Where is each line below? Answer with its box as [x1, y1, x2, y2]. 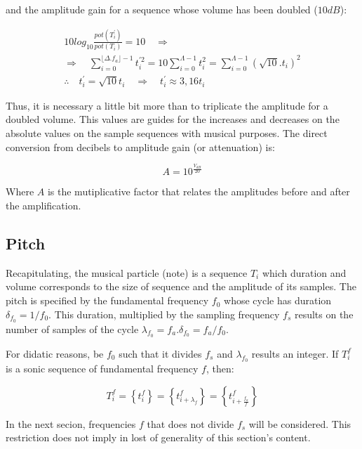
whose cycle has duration [224, 293, 332, 308]
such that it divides [119, 346, 202, 360]
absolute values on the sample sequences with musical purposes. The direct [6, 126, 328, 141]
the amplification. [6, 198, 81, 213]
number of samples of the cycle [6, 321, 139, 336]
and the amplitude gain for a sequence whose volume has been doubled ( [6, 2, 318, 16]
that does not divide [147, 416, 234, 431]
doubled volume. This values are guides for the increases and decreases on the [6, 112, 340, 126]
